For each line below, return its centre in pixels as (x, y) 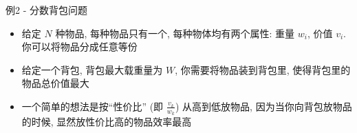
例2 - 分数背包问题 (46, 10)
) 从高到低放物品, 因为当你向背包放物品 (264, 106)
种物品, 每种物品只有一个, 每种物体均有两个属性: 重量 (175, 33)
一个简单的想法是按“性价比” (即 (93, 106)
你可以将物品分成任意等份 (79, 47)
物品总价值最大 (55, 83)
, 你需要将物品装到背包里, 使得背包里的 (263, 69)
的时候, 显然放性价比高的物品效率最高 (107, 122)
